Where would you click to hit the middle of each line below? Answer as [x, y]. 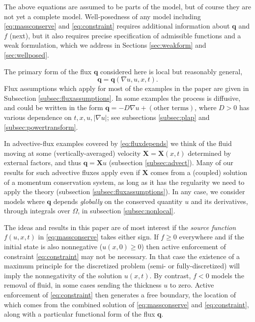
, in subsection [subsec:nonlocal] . [127, 211]
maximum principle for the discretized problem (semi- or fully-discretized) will [122, 266]
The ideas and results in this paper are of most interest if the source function [120, 227]
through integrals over [37, 211]
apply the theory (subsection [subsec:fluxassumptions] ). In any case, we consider [125, 191]
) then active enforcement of [184, 247]
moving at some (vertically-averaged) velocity [72, 153]
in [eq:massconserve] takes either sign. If [98, 237]
